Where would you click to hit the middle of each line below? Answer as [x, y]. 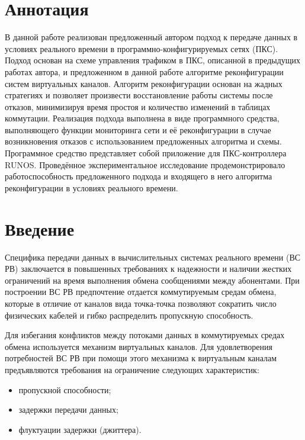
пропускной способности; [65, 389]
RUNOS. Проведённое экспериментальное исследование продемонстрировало [145, 164]
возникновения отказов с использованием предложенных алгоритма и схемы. [143, 141]
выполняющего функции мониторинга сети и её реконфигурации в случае [138, 129]
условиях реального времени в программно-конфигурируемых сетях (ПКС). [142, 48]
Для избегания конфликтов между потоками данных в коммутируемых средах [145, 335]
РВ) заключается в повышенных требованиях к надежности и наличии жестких [148, 269]
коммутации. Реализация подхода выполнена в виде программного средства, [142, 118]
